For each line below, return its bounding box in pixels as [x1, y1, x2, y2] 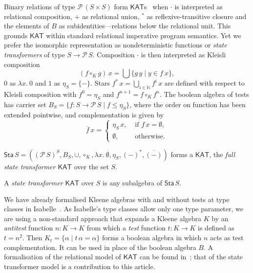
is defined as [198, 223, 234, 233]
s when [144, 1, 169, 11]
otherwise [135, 133, 164, 140]
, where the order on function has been [129, 99, 246, 109]
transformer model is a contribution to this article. [4, 261, 155, 271]
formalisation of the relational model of [4, 251, 121, 262]
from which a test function [86, 223, 166, 233]
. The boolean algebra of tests [160, 89, 249, 99]
